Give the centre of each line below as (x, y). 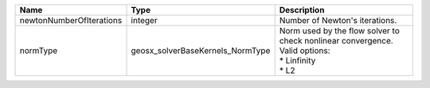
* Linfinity (297, 61)
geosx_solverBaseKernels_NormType (201, 50)
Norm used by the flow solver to (339, 31)
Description (302, 10)
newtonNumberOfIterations (71, 20)
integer (145, 20)
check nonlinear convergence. (336, 41)
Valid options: (305, 50)
